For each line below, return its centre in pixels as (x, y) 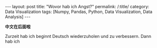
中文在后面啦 (18, 27)
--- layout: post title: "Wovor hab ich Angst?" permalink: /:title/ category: (77, 6)
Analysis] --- (18, 17)
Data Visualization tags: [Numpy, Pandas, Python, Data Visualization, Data (79, 12)
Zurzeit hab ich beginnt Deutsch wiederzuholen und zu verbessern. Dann (78, 36)
